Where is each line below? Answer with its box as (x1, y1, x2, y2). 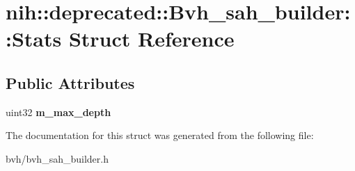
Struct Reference (68, 24, 235, 53)
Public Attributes (6, 72, 135, 93)
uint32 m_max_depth (6, 104, 111, 119)
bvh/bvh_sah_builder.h (6, 151, 109, 165)
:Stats (6, 24, 62, 53)
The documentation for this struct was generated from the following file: (6, 128, 314, 142)
